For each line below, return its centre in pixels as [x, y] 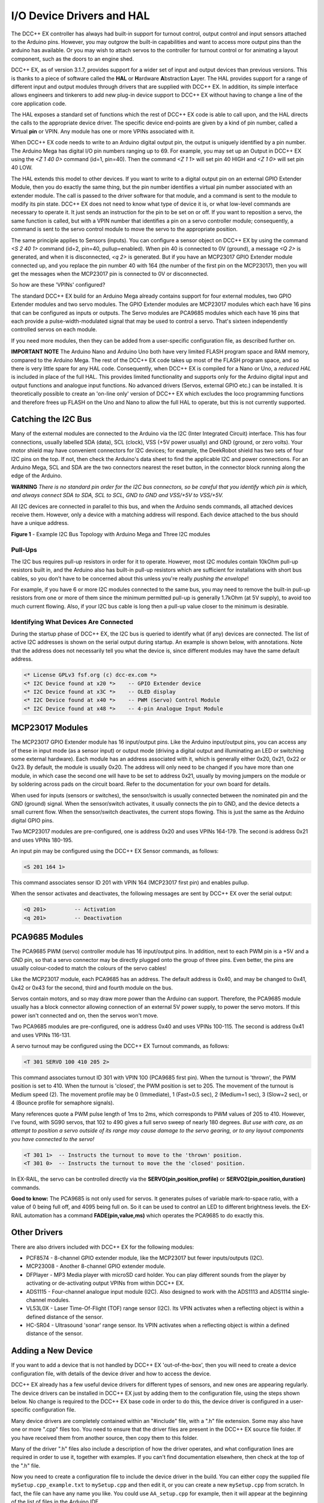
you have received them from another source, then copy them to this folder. [104, 1437]
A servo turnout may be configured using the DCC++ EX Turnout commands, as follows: [120, 1046]
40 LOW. [22, 168]
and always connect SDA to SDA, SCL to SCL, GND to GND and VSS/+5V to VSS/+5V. [117, 495]
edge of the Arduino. [37, 476]
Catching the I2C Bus [52, 419]
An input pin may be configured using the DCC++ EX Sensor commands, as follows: [115, 851]
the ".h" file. [26, 1465]
